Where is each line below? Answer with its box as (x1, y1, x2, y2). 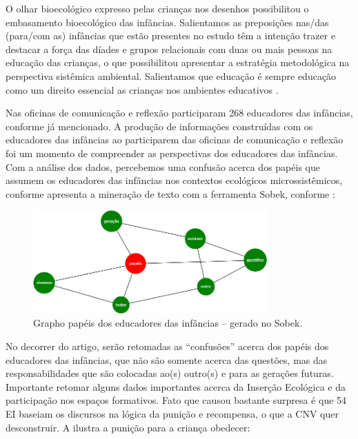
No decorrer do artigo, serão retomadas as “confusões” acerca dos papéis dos (6, 339, 329, 354)
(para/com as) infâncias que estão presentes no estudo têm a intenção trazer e (6, 28, 336, 43)
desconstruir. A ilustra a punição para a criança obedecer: (6, 420, 250, 434)
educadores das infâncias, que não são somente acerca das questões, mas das (6, 352, 328, 367)
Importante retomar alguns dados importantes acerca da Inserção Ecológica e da (6, 379, 346, 394)
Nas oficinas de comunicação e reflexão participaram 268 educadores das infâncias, (6, 105, 353, 120)
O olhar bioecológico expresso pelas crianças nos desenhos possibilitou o (6, 1, 309, 15)
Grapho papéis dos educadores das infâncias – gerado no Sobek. (33, 316, 303, 330)
